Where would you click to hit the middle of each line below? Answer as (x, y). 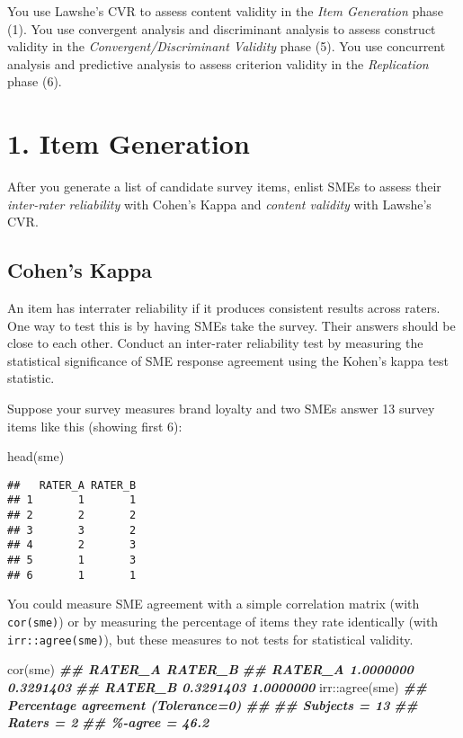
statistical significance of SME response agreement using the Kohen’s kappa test (228, 360)
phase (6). (35, 81)
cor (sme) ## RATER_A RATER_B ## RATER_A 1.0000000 (210, 669)
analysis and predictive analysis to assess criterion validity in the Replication (218, 63)
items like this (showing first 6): (95, 426)
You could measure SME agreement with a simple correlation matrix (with (214, 604)
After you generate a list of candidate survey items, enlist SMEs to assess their (224, 187)
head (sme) (36, 456)
